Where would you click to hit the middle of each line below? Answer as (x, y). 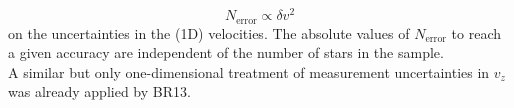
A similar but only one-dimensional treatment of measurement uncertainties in (249, 71)
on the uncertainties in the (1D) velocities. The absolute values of (209, 32)
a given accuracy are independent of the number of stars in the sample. (226, 52)
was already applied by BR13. (99, 91)
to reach (476, 32)
